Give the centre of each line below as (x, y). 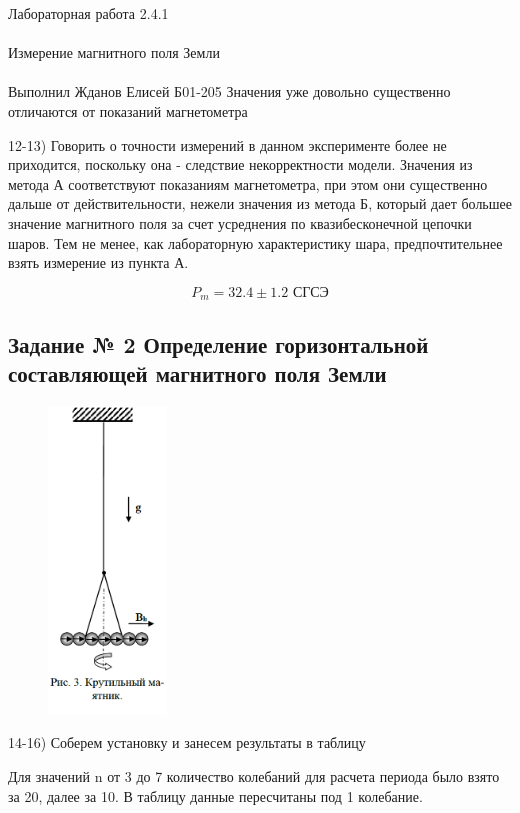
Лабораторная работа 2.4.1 (88, 13)
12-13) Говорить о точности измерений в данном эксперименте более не (227, 144)
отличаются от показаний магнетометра (128, 110)
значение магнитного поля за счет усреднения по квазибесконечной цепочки (240, 222)
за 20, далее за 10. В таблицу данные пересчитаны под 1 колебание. (215, 795)
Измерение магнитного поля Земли (114, 52)
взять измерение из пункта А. (98, 262)
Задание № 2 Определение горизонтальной (218, 343)
